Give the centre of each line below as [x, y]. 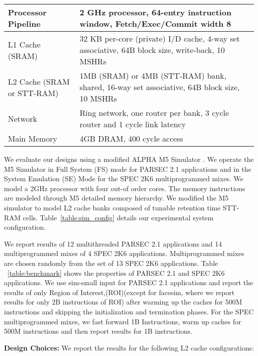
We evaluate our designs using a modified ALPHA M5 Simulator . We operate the [129, 159]
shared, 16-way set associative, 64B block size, [160, 87]
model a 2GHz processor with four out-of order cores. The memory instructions [125, 188]
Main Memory [33, 138]
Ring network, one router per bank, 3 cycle [154, 113]
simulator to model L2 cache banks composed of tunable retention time [112, 207]
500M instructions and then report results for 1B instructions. [98, 331]
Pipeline [24, 24]
